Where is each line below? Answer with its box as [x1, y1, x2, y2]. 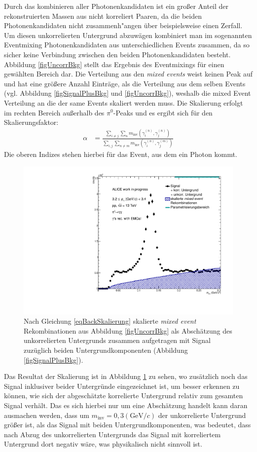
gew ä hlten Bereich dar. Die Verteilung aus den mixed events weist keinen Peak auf [4, 69, 253, 79]
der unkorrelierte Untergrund [158, 410, 246, 420]
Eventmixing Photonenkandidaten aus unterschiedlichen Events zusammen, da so [4, 39, 250, 50]
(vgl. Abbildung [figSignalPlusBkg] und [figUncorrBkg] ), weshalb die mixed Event [4, 88, 251, 98]
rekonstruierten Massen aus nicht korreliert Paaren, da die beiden [4, 10, 202, 21]
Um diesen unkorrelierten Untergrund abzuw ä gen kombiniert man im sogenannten [4, 30, 252, 40]
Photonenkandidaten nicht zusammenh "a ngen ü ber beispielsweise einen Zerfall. [4, 20, 243, 31]
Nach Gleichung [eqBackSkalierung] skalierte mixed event [24, 316, 196, 326]
